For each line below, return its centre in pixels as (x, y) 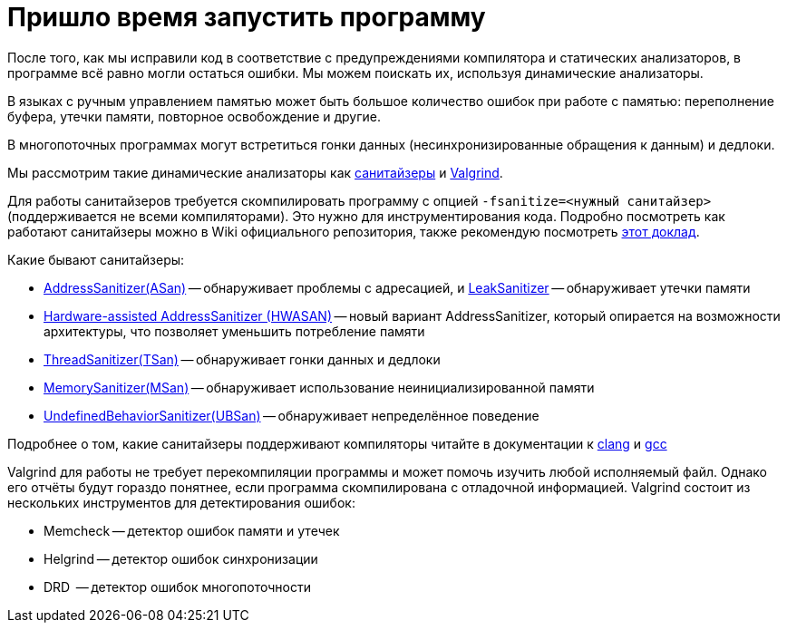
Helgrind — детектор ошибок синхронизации (181, 558)
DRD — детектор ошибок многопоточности (178, 586)
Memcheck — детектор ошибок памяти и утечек (192, 530)
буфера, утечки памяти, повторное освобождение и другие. (194, 116)
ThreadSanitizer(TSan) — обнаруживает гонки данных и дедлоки (242, 359)
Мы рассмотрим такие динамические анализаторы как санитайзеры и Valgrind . (255, 172)
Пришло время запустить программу (247, 17)
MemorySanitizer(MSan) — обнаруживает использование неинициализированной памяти (319, 387)
